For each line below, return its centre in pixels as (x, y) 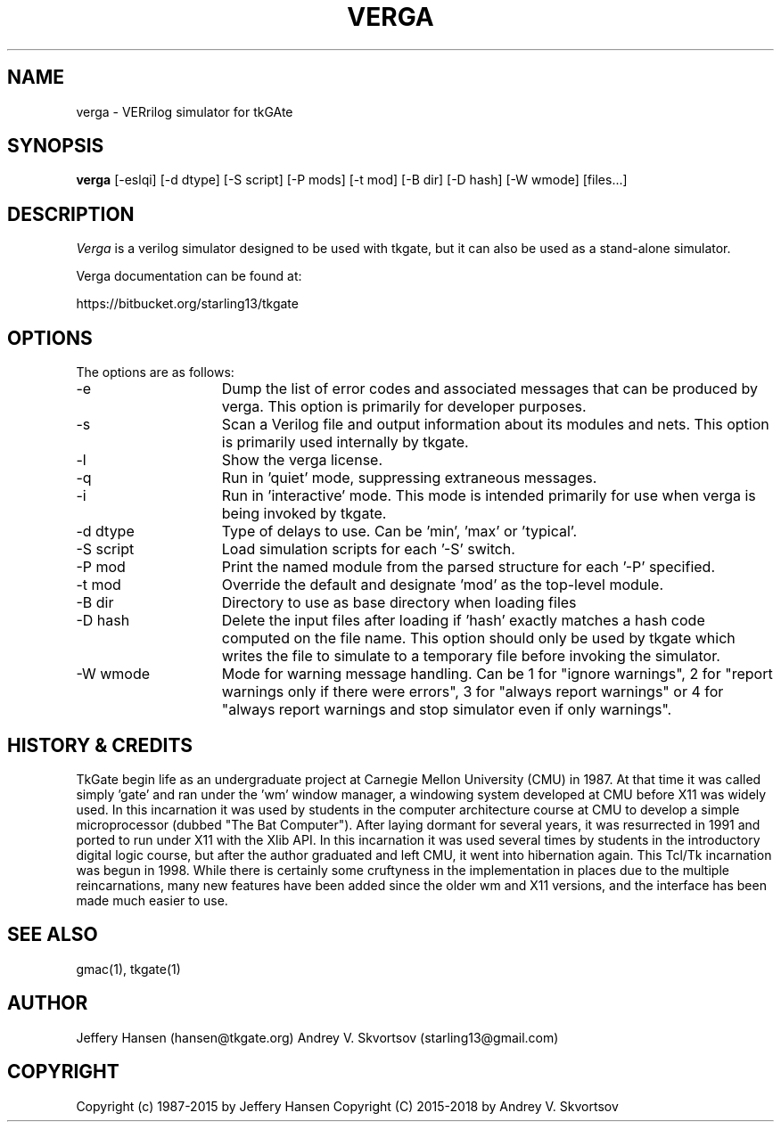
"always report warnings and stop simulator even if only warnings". (447, 710)
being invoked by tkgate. (304, 514)
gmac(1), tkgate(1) (128, 969)
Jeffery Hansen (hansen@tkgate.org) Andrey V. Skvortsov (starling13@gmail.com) (317, 1037)
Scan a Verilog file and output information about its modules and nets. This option (495, 425)
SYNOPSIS (56, 146)
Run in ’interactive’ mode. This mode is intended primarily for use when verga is (489, 496)
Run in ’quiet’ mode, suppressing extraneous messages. (409, 478)
